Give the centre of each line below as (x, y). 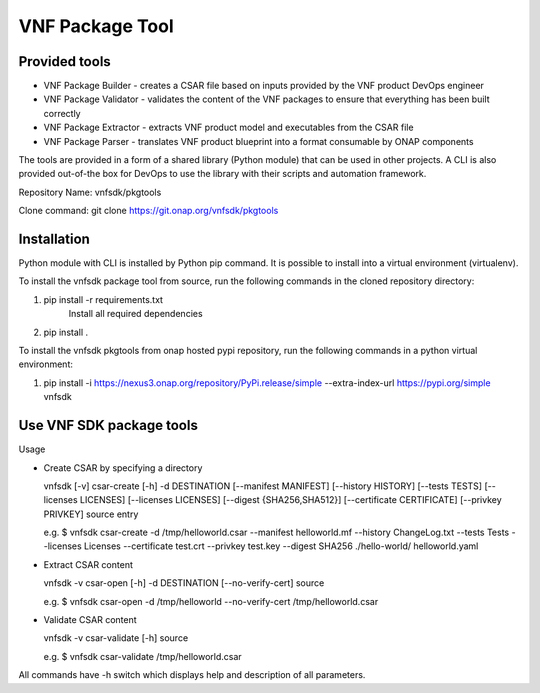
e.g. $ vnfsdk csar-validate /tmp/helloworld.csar (142, 656)
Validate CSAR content (90, 620)
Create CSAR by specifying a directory (123, 467)
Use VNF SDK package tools (108, 425)
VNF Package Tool (96, 26)
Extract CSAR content (88, 564)
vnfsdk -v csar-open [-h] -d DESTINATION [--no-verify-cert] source (184, 583)
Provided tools (65, 61)
